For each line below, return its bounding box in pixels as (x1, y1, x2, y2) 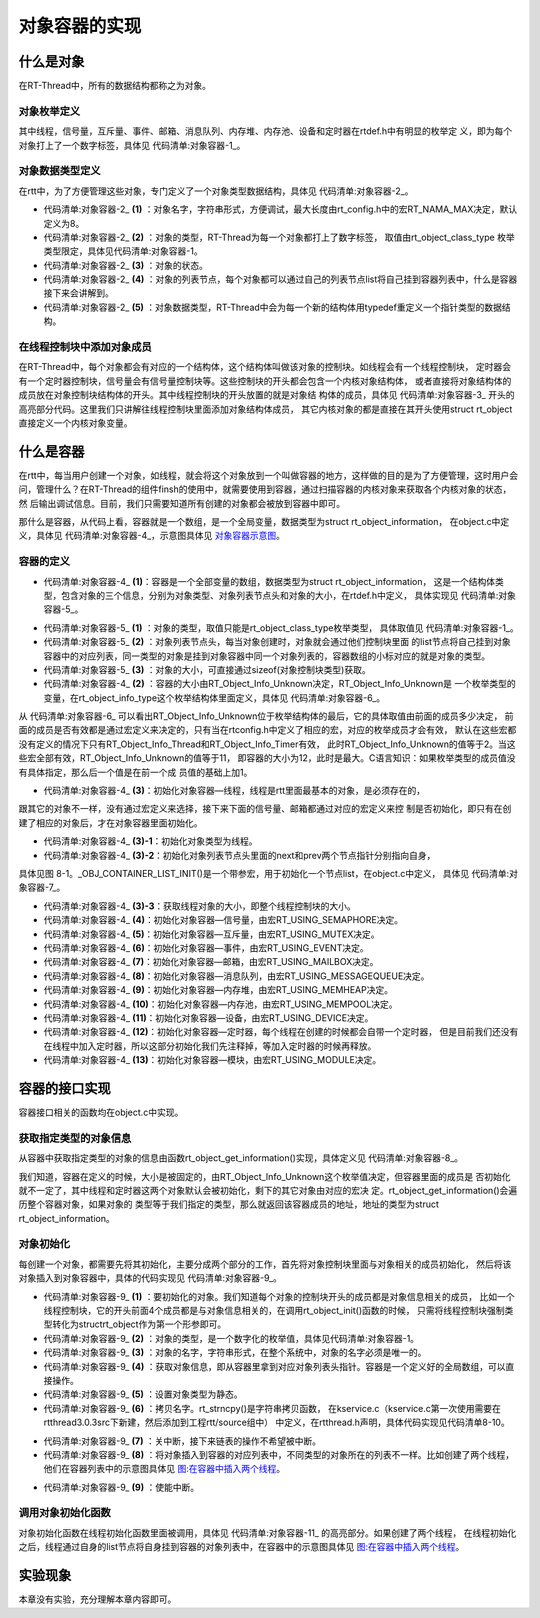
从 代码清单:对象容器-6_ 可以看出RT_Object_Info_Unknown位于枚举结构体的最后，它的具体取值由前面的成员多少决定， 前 (18, 710, 514, 722)
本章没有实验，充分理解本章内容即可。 (18, 1593, 177, 1605)
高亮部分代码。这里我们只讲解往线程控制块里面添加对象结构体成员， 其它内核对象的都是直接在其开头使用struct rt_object (18, 403, 513, 415)
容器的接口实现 (18, 1080, 111, 1097)
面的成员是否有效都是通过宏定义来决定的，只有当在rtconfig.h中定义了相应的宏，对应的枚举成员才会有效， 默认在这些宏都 (18, 724, 517, 736)
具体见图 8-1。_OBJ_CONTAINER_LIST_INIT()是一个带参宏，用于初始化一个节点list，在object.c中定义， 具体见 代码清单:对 (18, 867, 519, 879)
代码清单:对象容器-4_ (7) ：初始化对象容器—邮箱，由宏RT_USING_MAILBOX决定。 (43, 956, 379, 968)
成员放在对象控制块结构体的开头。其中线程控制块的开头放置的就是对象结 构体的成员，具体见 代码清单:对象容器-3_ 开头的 (18, 389, 515, 401)
